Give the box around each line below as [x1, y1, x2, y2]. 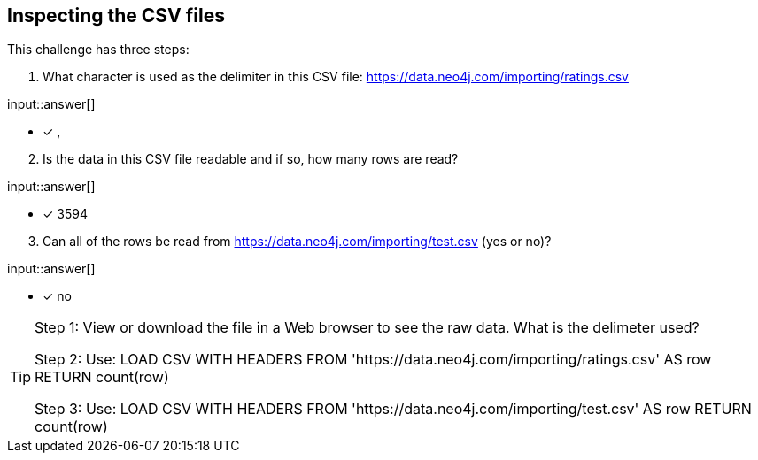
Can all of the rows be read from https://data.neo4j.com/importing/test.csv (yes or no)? [43, 234, 552, 249]
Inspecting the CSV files [7, 4, 225, 27]
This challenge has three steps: [7, 42, 189, 57]
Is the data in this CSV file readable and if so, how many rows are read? [43, 151, 459, 167]
